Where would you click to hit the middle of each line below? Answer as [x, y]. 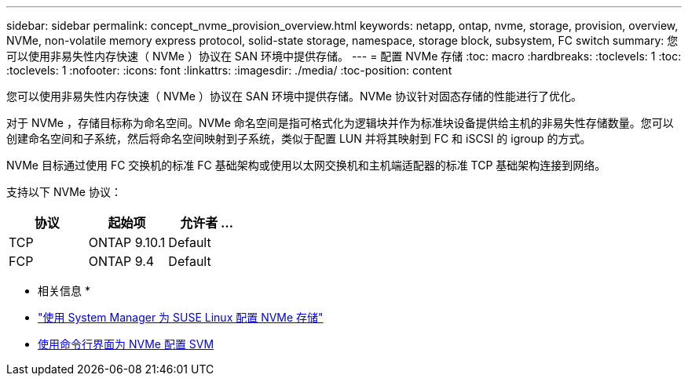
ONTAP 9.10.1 [127, 242]
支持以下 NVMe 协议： [64, 192]
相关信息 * [64, 291]
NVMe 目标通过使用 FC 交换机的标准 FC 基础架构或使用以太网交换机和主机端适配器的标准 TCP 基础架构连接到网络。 [306, 165]
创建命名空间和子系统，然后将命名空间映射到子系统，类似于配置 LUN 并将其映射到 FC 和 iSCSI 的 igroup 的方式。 [299, 138]
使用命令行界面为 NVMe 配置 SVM [126, 344]
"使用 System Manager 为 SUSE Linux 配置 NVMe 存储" [181, 317]
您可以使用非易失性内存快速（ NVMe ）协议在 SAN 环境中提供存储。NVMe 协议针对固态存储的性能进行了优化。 [294, 96]
